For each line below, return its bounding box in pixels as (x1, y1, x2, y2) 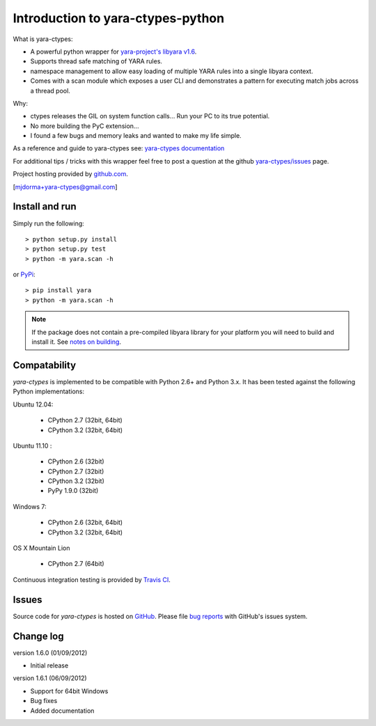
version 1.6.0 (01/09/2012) (13, 648, 88, 657)
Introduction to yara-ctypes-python (13, 10, 225, 26)
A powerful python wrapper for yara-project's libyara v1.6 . (30, 47, 197, 56)
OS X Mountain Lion (13, 544, 70, 553)
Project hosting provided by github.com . (13, 170, 129, 178)
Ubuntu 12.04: (13, 400, 54, 409)
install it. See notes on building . (31, 338, 122, 346)
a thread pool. (30, 86, 71, 95)
